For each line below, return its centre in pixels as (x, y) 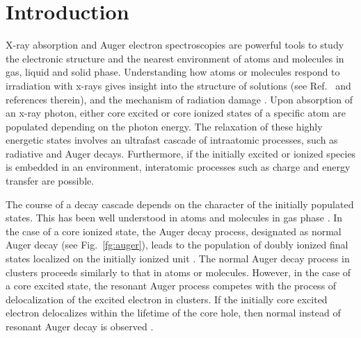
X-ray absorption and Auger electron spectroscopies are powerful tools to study (175, 45)
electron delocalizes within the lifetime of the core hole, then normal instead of (173, 313)
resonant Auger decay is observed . (80, 326)
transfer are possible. (50, 181)
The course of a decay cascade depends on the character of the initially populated (180, 204)
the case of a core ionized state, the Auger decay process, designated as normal (174, 231)
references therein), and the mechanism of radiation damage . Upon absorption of (179, 99)
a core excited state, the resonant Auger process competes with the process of (171, 286)
